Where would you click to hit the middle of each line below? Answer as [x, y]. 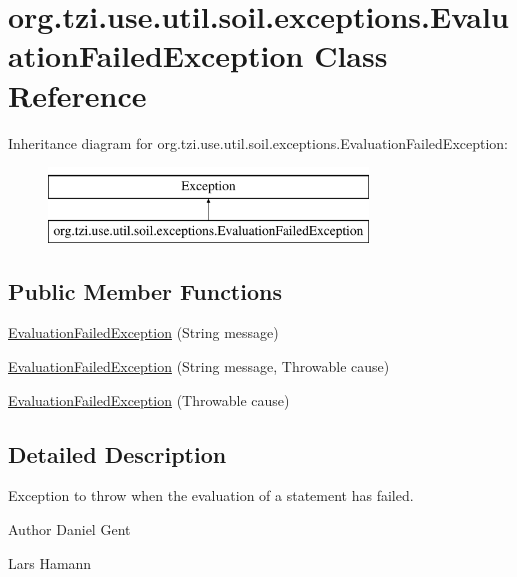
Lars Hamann [50, 562]
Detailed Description [117, 453]
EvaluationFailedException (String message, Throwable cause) [199, 366]
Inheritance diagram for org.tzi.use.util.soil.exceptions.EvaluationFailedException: [258, 142]
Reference [77, 94]
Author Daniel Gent [69, 529]
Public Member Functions [145, 290]
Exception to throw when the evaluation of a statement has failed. [211, 495]
